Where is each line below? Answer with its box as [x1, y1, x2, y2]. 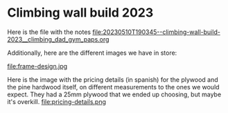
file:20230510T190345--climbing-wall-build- [92, 28, 220, 36]
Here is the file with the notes [7, 28, 91, 36]
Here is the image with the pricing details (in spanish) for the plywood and [7, 75, 218, 84]
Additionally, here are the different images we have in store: [7, 49, 177, 57]
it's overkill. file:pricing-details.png [7, 97, 106, 105]
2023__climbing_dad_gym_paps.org [7, 35, 109, 43]
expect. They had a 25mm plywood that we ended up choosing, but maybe [7, 90, 222, 98]
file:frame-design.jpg [7, 62, 68, 70]
